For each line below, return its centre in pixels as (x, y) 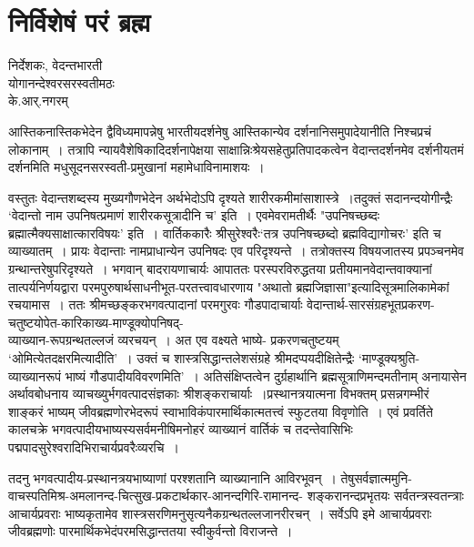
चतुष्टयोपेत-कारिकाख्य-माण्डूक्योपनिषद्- (96, 322)
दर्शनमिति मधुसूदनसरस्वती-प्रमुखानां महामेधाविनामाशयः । (136, 167)
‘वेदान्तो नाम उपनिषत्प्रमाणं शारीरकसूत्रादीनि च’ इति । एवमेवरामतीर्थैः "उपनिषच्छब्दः (194, 215)
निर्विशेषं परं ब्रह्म (80, 21)
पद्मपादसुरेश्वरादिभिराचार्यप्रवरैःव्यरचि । (94, 447)
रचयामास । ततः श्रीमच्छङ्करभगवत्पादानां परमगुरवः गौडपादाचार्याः (156, 304)
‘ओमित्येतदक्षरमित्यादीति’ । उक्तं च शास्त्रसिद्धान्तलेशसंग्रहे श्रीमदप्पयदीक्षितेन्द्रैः (182, 358)
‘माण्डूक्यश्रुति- (389, 358)
